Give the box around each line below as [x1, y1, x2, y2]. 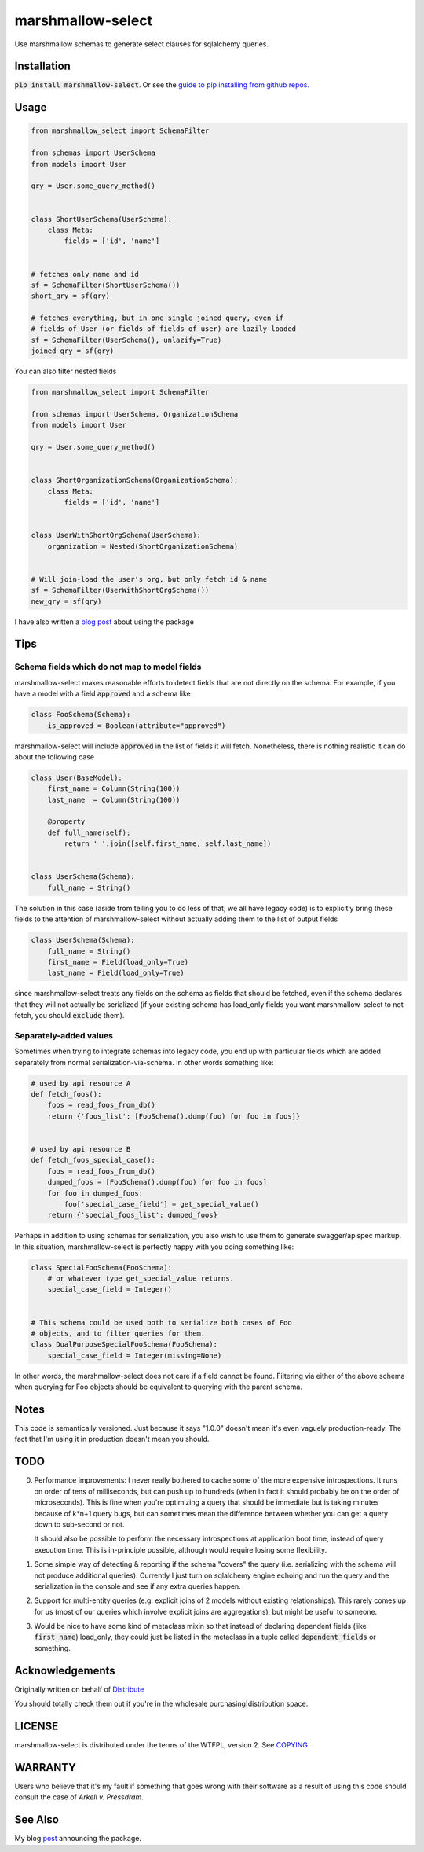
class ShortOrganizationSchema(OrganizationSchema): [31, 476, 239, 485]
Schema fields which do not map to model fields [14, 661, 202, 672]
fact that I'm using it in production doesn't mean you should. [14, 1435, 210, 1444]
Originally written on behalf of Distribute [14, 1685, 144, 1694]
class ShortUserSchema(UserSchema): [31, 215, 173, 223]
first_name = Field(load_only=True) [47, 957, 188, 966]
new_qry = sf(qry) [31, 597, 102, 605]
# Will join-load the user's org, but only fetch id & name [31, 575, 268, 583]
